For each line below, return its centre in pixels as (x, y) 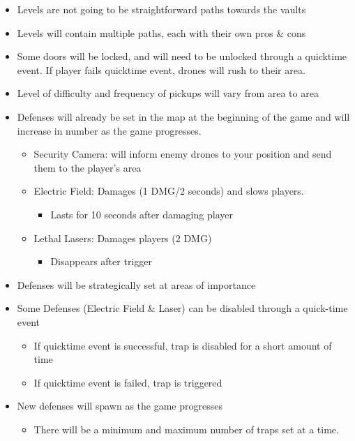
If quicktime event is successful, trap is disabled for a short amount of (183, 345)
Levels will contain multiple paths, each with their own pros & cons (161, 32)
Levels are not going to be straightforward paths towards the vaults (161, 9)
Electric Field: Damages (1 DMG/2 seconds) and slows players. (169, 191)
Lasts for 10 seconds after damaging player (142, 214)
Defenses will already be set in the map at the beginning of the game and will (183, 116)
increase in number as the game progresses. (109, 130)
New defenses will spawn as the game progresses (120, 406)
